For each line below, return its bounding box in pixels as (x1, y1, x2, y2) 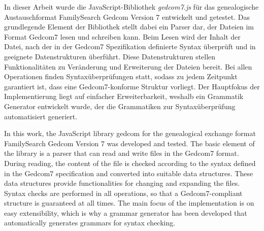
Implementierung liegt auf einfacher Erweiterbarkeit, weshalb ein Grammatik (4, 91, 244, 102)
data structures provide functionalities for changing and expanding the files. (4, 178, 240, 188)
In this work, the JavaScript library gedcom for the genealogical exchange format (4, 128, 256, 139)
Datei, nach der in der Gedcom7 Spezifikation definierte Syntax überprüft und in (4, 41, 256, 52)
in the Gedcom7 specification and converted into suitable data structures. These (4, 168, 253, 178)
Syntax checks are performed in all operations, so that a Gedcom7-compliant (4, 187, 243, 198)
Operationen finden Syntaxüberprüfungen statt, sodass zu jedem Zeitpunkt (4, 71, 238, 82)
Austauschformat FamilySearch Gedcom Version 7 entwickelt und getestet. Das (4, 11, 250, 22)
